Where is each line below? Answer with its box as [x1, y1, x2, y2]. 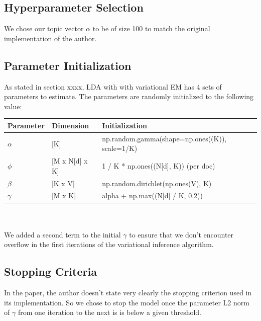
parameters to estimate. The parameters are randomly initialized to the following [4, 91, 254, 102]
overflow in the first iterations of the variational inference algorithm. [4, 239, 214, 250]
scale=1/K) [102, 143, 138, 153]
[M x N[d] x [51, 155, 88, 166]
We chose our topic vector [4, 23, 84, 34]
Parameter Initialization [4, 57, 132, 73]
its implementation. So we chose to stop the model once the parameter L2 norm [4, 297, 249, 307]
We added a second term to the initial [4, 229, 121, 239]
